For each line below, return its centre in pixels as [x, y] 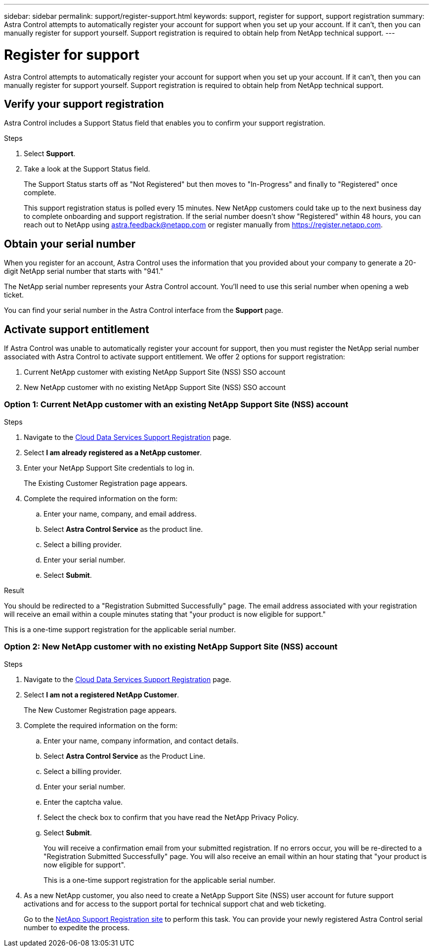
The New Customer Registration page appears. [100, 710]
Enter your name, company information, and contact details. [141, 740]
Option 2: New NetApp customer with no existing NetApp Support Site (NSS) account [171, 647]
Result [14, 590]
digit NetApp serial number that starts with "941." [84, 271]
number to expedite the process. [77, 927]
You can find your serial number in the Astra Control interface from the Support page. [144, 310]
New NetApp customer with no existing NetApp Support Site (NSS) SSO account [155, 388]
